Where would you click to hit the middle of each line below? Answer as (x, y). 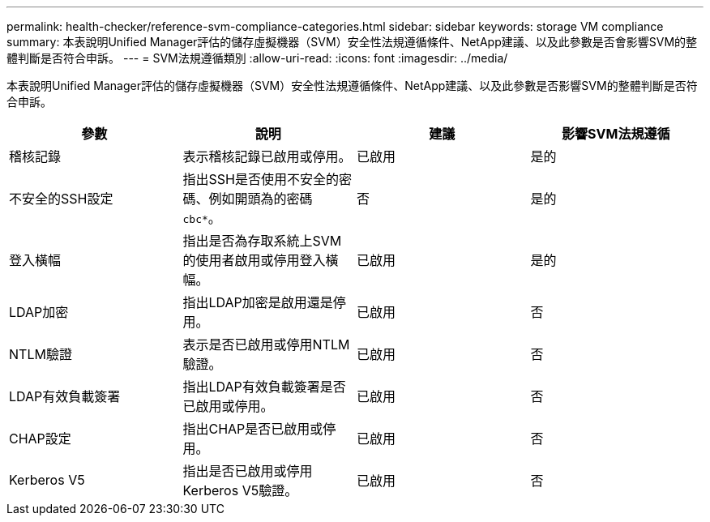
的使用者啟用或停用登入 (254, 260)
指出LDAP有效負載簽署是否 (264, 387)
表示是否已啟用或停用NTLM (266, 344)
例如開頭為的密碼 (261, 199)
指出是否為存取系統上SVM (262, 241)
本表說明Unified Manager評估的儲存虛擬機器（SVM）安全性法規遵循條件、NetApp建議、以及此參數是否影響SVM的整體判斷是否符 (352, 86)
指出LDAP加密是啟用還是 (258, 302)
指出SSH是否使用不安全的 (261, 179)
